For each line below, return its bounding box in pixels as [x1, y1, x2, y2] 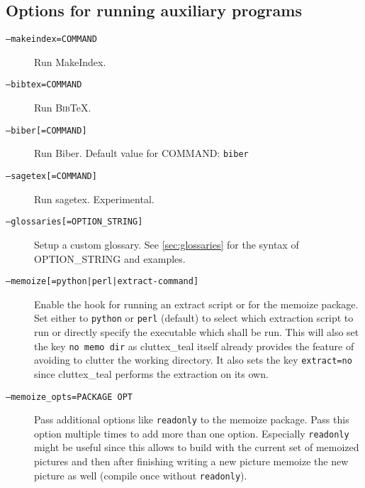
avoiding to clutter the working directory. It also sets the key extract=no [34, 352, 352, 367]
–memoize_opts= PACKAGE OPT [6, 391, 133, 402]
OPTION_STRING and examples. [34, 251, 186, 266]
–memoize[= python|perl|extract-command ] [6, 276, 199, 287]
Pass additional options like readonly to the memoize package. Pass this [34, 412, 349, 427]
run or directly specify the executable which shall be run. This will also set [34, 325, 359, 340]
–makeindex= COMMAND [6, 34, 97, 45]
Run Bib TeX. [34, 100, 91, 115]
